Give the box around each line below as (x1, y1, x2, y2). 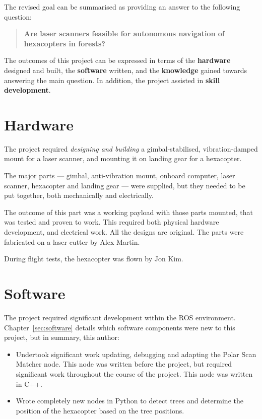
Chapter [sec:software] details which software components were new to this (4, 322, 235, 332)
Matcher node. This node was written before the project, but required (16, 359, 232, 369)
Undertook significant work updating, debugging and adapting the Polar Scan (16, 348, 256, 359)
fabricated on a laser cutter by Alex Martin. (4, 236, 140, 247)
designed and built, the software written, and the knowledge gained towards (4, 64, 247, 75)
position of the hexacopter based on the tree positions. (16, 405, 184, 415)
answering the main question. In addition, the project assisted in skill (4, 75, 220, 85)
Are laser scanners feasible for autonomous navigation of (24, 28, 225, 39)
